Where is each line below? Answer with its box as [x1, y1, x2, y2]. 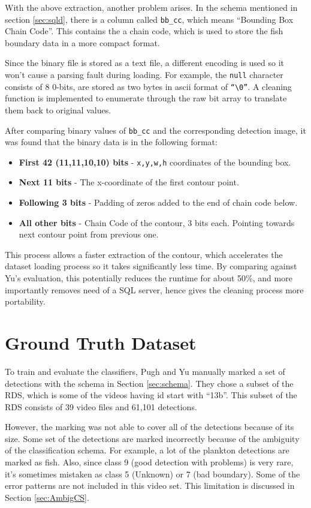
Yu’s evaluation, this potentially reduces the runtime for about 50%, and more [5, 272, 292, 284]
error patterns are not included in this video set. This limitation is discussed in [5, 479, 295, 492]
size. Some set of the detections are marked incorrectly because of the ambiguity [5, 432, 300, 444]
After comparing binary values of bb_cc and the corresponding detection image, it [5, 124, 306, 136]
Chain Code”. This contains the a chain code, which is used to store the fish [5, 25, 283, 37]
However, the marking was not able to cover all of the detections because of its [5, 420, 294, 433]
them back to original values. [5, 103, 111, 116]
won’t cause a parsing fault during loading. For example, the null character [5, 68, 283, 81]
